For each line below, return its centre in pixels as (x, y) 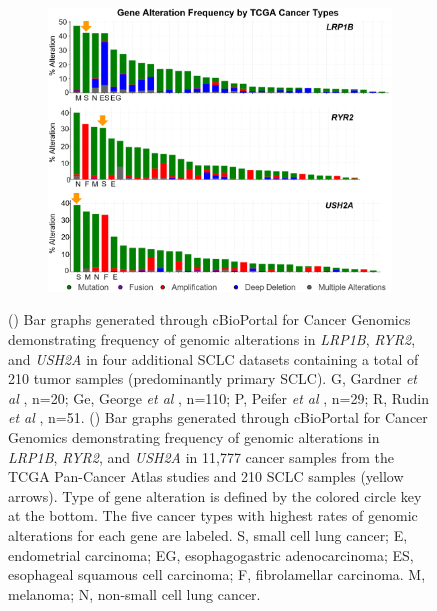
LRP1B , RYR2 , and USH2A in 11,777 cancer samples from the (201, 456)
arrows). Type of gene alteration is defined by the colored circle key (215, 495)
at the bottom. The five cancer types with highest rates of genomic (213, 515)
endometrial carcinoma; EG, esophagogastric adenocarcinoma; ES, (211, 554)
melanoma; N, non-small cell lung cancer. (134, 593)
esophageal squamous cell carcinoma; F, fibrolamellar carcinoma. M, (217, 574)
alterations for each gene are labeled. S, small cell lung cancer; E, (208, 534)
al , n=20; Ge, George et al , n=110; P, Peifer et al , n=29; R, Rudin (219, 397)
